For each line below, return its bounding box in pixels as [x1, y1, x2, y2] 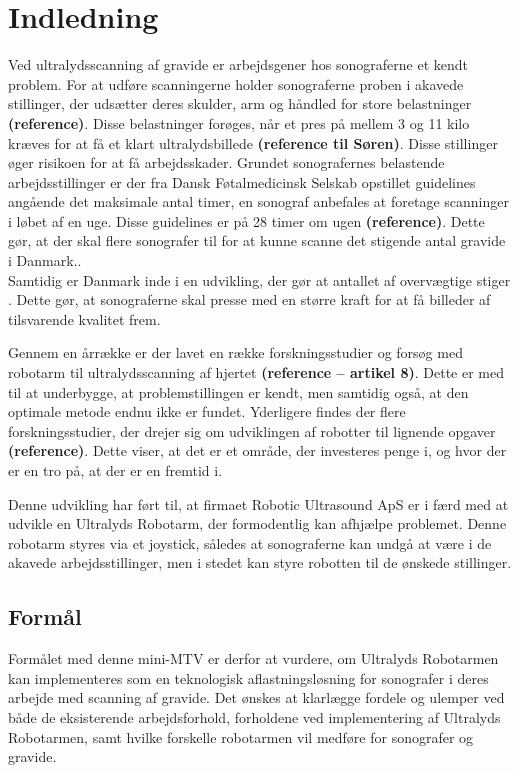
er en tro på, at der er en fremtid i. [8, 460, 223, 480]
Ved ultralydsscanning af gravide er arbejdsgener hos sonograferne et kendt [8, 54, 468, 75]
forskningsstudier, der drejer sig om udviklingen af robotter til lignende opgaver [8, 420, 496, 441]
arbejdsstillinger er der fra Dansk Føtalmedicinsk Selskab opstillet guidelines [8, 171, 476, 192]
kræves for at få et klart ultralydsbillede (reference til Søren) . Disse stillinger [8, 132, 498, 153]
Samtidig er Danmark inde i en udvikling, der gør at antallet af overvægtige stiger [8, 269, 511, 290]
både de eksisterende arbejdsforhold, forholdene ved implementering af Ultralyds [8, 706, 501, 727]
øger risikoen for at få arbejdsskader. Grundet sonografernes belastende [8, 152, 445, 173]
